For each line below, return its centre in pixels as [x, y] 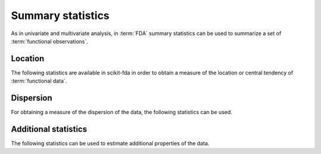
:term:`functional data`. [39, 81]
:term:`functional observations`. [50, 41]
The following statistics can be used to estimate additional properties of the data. [110, 143]
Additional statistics [49, 129]
